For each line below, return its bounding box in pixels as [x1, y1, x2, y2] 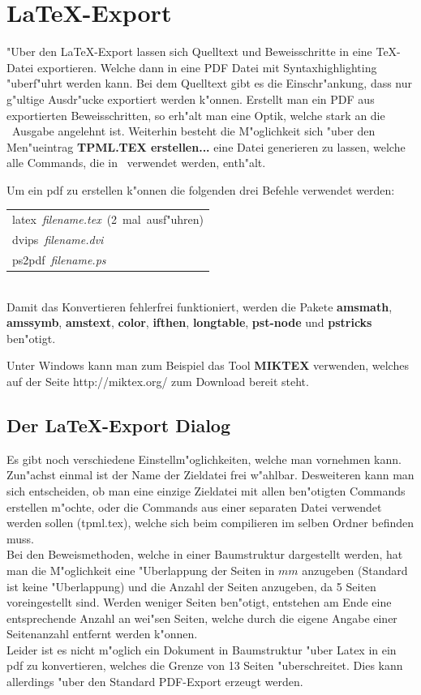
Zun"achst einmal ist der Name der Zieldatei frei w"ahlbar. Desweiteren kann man [6, 466, 415, 483]
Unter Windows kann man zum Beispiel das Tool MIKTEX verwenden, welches [6, 357, 409, 374]
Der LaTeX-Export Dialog [6, 412, 230, 437]
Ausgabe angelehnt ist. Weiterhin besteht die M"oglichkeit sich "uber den [11, 122, 376, 139]
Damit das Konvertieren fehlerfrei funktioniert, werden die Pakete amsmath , [6, 298, 393, 315]
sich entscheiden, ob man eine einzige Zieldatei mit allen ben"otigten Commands [6, 482, 406, 499]
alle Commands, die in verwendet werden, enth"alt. [6, 154, 266, 171]
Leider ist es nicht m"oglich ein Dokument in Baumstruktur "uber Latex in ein [6, 641, 397, 658]
